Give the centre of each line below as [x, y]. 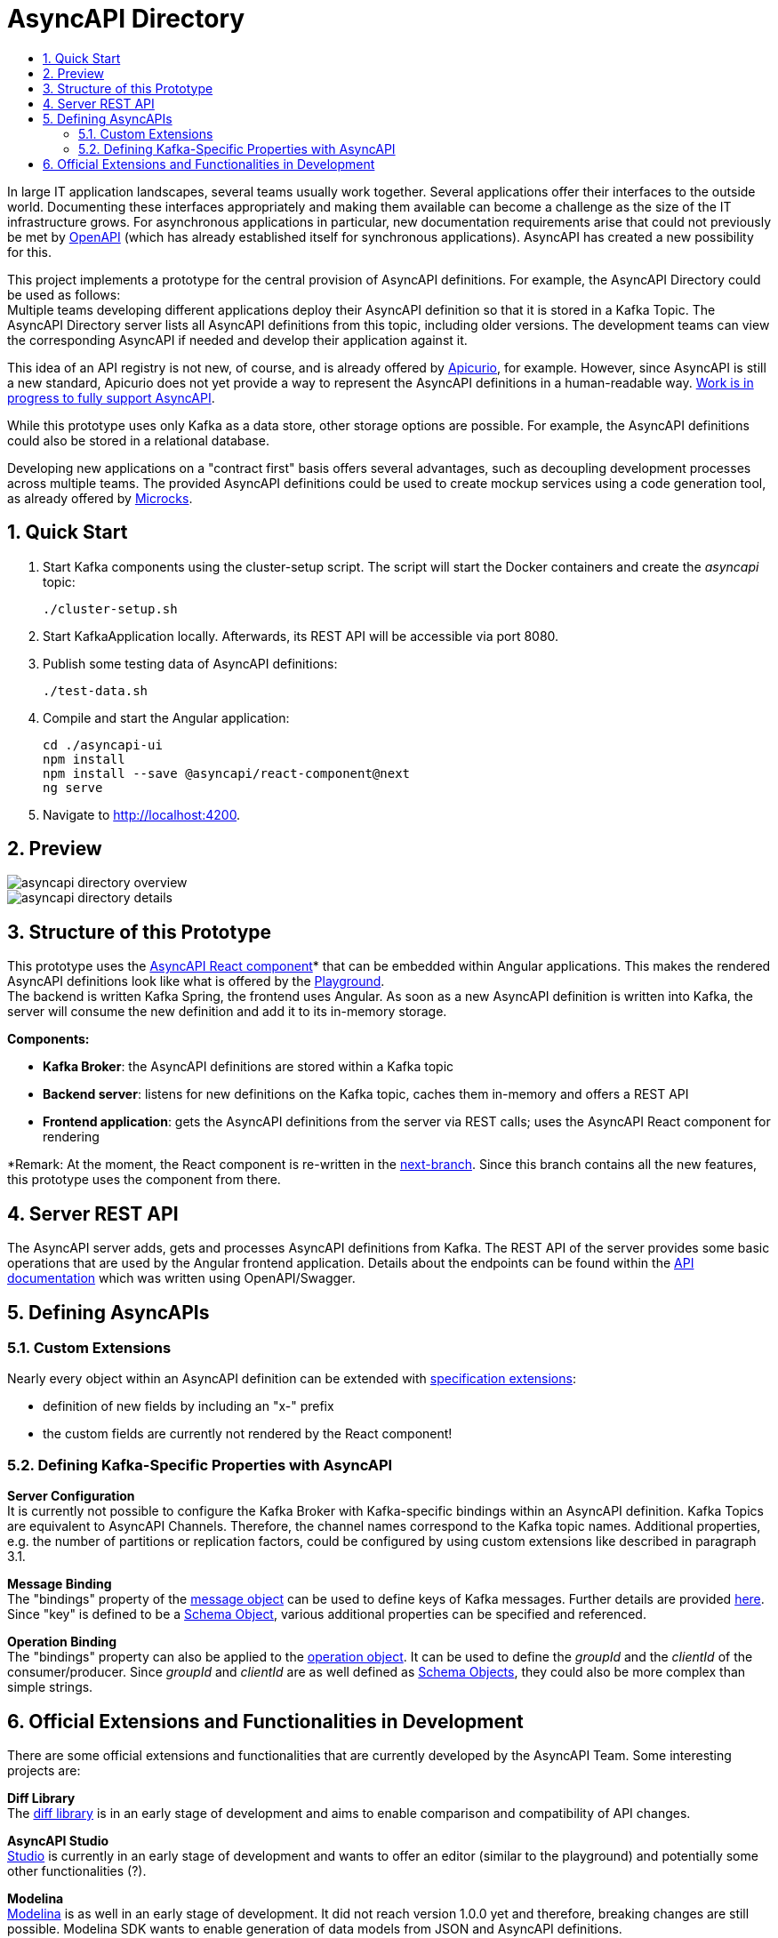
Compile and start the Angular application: [166, 717]
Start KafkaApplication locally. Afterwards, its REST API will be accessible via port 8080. [301, 636]
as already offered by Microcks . [100, 498]
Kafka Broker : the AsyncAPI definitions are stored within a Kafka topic [249, 1067]
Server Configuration [71, 1496]
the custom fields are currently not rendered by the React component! [248, 1434]
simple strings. [50, 1687]
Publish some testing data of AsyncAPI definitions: [190, 663]
